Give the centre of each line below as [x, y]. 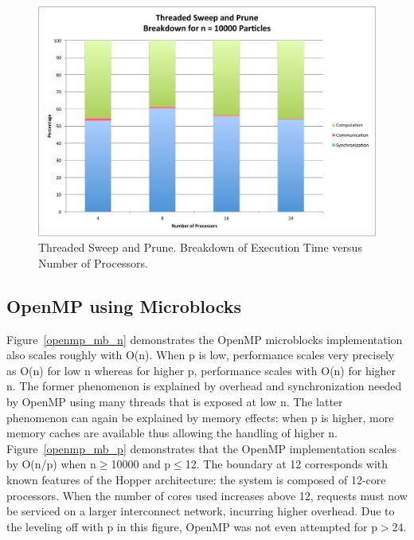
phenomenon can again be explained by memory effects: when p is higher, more [200, 417]
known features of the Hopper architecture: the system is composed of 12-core [196, 479]
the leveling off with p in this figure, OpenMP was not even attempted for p [192, 526]
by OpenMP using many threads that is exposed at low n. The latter [175, 401]
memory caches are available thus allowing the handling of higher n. [172, 433]
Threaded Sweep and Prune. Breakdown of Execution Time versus [200, 247]
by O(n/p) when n [51, 464]
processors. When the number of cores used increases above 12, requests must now [207, 495]
